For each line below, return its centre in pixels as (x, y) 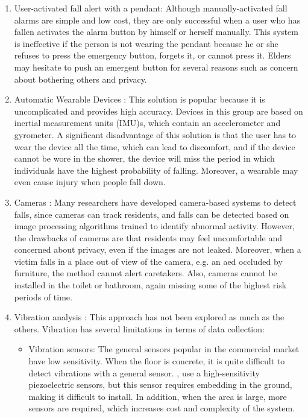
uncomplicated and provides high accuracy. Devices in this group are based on (159, 111)
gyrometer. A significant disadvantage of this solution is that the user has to (155, 134)
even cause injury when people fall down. (90, 182)
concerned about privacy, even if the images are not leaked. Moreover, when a (158, 249)
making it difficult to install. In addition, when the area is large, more (158, 396)
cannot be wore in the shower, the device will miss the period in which (144, 158)
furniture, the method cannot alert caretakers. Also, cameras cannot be (146, 273)
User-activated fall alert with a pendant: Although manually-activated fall (151, 8)
